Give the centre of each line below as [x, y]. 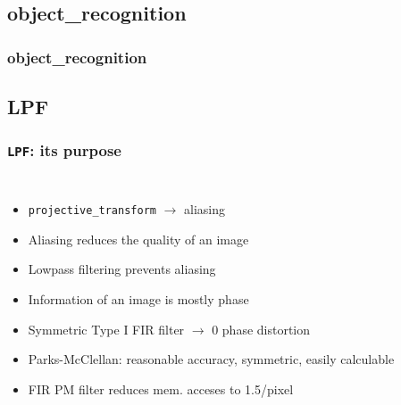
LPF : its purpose [64, 150]
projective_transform [92, 211]
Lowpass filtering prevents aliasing [122, 269]
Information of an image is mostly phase [138, 299]
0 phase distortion [261, 329]
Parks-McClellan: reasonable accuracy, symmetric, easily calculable [211, 359]
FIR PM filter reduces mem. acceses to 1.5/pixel [161, 388]
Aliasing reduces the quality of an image [138, 239]
